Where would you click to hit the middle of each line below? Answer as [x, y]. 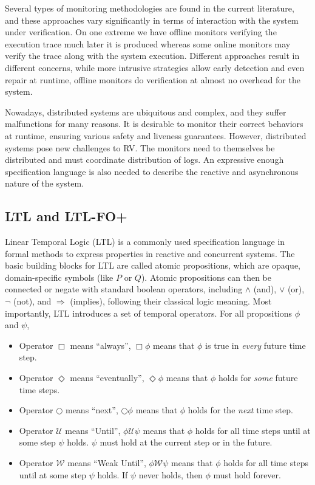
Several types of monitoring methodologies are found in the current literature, [150, 8]
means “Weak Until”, [107, 463]
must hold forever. [247, 474]
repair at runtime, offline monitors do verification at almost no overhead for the [153, 79]
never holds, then [171, 474]
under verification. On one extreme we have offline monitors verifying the [141, 32]
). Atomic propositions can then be [206, 277]
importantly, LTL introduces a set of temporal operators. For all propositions [149, 313]
